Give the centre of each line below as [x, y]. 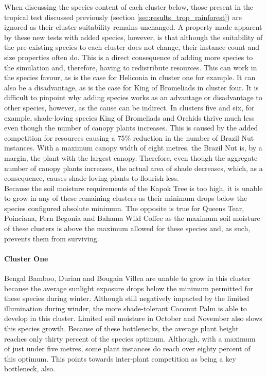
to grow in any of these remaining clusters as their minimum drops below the [126, 198]
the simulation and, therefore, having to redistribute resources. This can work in [131, 67]
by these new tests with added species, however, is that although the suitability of [133, 37]
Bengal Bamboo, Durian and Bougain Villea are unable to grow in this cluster [128, 278]
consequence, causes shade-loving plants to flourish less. [92, 178]
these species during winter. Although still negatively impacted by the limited [127, 298]
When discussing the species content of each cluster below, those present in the [129, 7]
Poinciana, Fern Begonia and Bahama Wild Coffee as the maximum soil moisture [132, 218]
